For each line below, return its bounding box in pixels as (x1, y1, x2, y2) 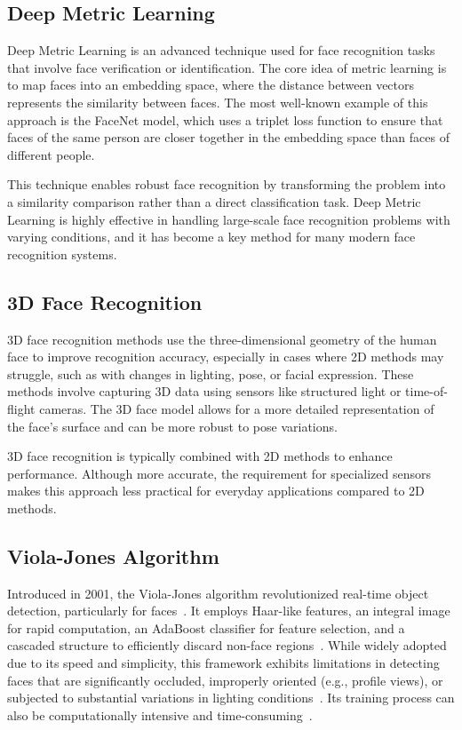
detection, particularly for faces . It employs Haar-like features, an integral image (7, 601, 450, 620)
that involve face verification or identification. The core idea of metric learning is (7, 58, 447, 76)
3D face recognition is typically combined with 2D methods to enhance (7, 447, 393, 465)
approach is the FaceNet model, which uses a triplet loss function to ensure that (7, 110, 443, 129)
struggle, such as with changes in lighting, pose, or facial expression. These (7, 364, 414, 383)
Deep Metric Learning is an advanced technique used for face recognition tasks (7, 41, 435, 60)
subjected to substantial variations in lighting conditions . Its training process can (7, 688, 455, 707)
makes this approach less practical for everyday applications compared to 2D (7, 481, 425, 500)
